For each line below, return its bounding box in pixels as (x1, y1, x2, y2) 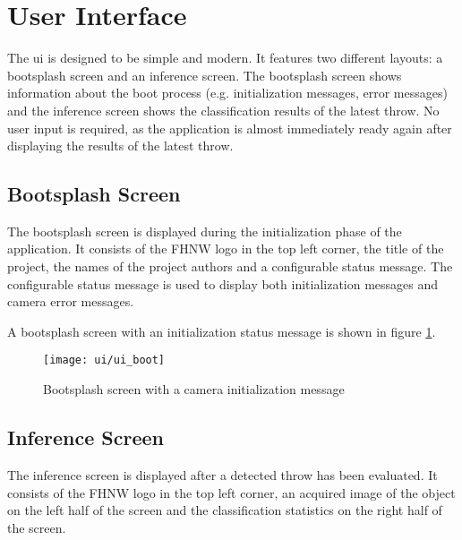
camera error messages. (7, 292, 134, 311)
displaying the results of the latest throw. (7, 136, 234, 155)
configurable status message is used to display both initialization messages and (7, 274, 439, 293)
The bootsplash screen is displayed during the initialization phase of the (7, 221, 402, 240)
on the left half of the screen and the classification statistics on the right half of (7, 501, 442, 519)
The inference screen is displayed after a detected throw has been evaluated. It (7, 465, 438, 484)
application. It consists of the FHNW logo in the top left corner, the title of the (7, 239, 444, 258)
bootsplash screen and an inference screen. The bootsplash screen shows (7, 65, 402, 84)
